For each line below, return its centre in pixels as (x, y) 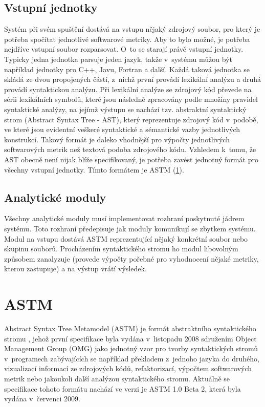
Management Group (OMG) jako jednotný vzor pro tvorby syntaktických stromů (131, 348)
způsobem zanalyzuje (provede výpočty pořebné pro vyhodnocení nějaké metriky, (131, 258)
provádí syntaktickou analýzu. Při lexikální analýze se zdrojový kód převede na (128, 89)
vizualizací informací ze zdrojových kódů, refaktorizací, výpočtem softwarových (128, 368)
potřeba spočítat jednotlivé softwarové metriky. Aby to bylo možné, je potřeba (127, 39)
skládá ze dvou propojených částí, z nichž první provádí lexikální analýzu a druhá (133, 79)
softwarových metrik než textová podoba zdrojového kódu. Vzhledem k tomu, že (130, 149)
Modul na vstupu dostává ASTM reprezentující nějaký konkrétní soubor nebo (126, 238)
